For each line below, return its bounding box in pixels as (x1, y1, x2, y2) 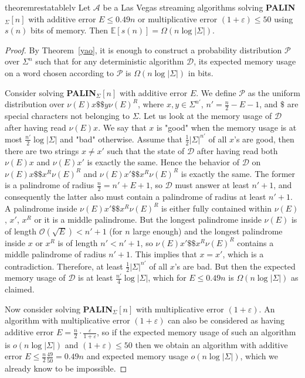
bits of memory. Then (30, 24, 109, 36)
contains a (237, 236, 274, 248)
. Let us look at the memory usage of (138, 109, 272, 121)
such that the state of (107, 144, 185, 156)
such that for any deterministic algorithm (35, 55, 184, 67)
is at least (78, 271, 113, 284)
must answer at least (175, 179, 249, 191)
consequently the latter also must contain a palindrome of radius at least (5, 190, 266, 203)
